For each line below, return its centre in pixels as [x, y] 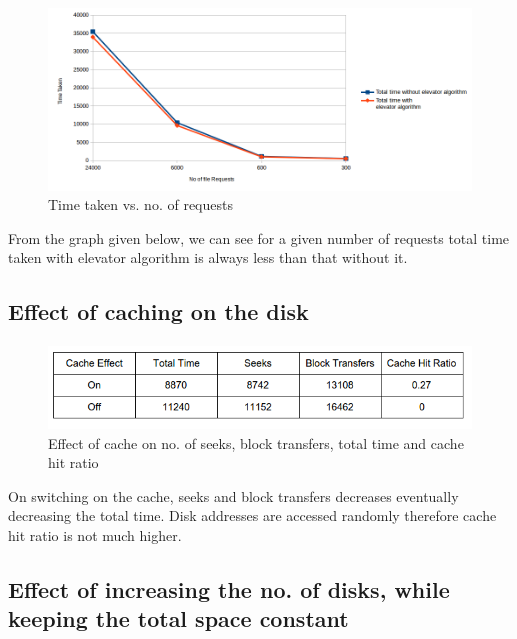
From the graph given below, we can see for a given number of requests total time [259, 237]
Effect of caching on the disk [158, 311]
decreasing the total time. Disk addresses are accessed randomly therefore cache [252, 515]
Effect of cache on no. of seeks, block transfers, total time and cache [256, 442]
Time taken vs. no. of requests [140, 204]
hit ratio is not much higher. [95, 534]
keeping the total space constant [178, 618]
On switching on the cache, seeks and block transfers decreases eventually [233, 495]
